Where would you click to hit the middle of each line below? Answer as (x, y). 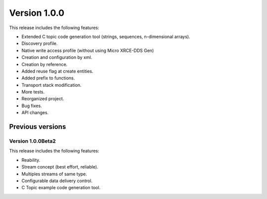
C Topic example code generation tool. (61, 188)
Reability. (31, 160)
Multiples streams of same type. (54, 174)
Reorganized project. (43, 99)
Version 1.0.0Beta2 (33, 141)
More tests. (33, 92)
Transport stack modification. (51, 85)
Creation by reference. (44, 64)
